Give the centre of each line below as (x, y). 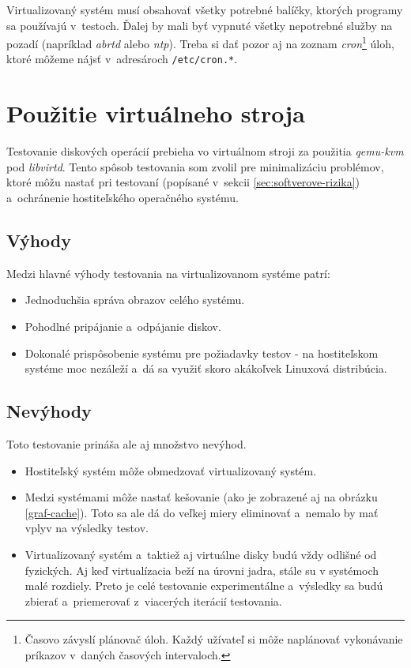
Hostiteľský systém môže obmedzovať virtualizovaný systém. (171, 470)
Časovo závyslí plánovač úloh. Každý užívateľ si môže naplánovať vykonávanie (214, 639)
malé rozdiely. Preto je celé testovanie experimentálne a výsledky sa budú (204, 585)
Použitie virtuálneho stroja (156, 113)
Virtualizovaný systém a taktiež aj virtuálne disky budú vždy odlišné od (201, 554)
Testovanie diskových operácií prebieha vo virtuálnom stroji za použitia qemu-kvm (205, 151)
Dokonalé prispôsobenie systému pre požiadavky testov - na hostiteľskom (202, 353)
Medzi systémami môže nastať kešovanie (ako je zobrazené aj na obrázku (201, 497)
